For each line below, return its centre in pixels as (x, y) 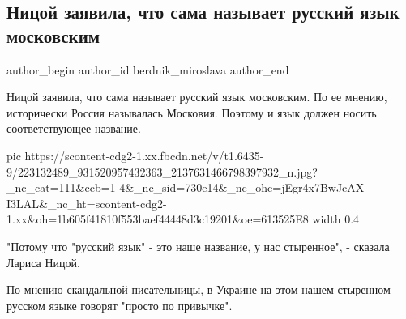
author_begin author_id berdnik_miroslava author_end (148, 69)
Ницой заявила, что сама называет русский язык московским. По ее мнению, (197, 97)
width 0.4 (336, 219)
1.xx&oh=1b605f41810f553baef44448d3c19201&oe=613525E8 (158, 219)
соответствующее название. (74, 128)
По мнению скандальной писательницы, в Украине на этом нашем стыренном (199, 289)
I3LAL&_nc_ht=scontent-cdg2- (87, 203)
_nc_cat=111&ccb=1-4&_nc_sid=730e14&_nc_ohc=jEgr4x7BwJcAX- (187, 187)
